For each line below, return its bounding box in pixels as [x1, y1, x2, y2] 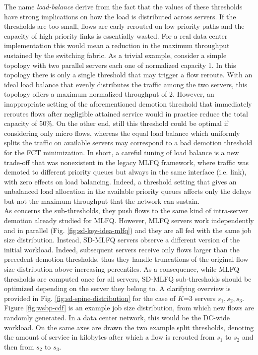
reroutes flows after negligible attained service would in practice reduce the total [4, 108, 248, 118]
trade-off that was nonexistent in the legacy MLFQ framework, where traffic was [4, 157, 249, 167]
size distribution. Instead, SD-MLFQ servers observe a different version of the [4, 235, 240, 245]
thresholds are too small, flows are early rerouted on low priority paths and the [4, 21, 245, 31]
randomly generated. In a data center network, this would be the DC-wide [4, 312, 230, 322]
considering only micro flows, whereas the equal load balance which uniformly [4, 127, 240, 138]
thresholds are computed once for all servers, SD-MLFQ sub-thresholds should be [4, 273, 252, 284]
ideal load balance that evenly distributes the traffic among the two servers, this [4, 79, 248, 89]
